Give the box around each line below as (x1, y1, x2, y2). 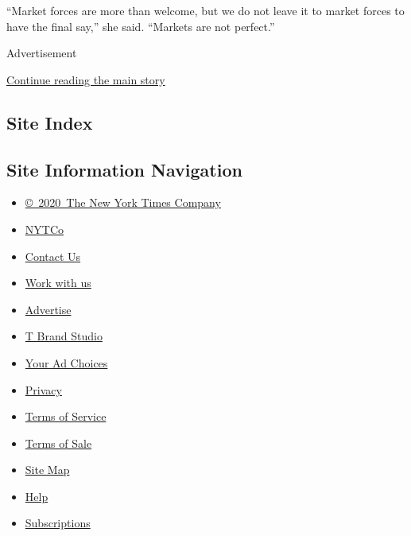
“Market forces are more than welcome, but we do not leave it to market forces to (6, 2, 405, 18)
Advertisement (6, 45, 77, 61)
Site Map (25, 461, 70, 478)
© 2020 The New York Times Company (25, 194, 221, 211)
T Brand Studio (25, 328, 103, 344)
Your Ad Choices (25, 354, 108, 371)
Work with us (25, 274, 91, 291)
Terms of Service (25, 408, 107, 425)
